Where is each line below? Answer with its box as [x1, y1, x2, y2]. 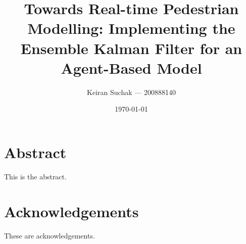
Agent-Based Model [61, 57, 202, 78]
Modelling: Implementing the [27, 18, 235, 38]
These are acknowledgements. [4, 230, 95, 240]
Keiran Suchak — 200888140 [87, 86, 176, 97]
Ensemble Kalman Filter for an [20, 37, 242, 58]
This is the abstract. [4, 171, 67, 181]
